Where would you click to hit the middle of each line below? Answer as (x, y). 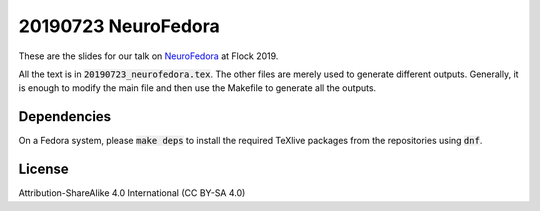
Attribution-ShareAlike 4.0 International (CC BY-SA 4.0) (132, 193)
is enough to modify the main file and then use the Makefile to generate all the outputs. (197, 88)
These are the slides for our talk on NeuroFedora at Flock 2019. (148, 56)
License (43, 169)
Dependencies (65, 116)
